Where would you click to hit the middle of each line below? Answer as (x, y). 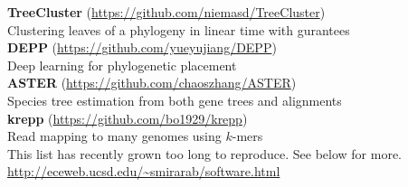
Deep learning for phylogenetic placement (122, 65)
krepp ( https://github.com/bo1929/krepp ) (128, 118)
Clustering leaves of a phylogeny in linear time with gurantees (179, 29)
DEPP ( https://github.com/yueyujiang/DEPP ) (142, 47)
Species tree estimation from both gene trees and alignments (175, 100)
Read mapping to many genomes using (114, 136)
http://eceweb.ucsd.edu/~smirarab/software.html (144, 171)
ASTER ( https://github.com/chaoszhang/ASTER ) (152, 83)
